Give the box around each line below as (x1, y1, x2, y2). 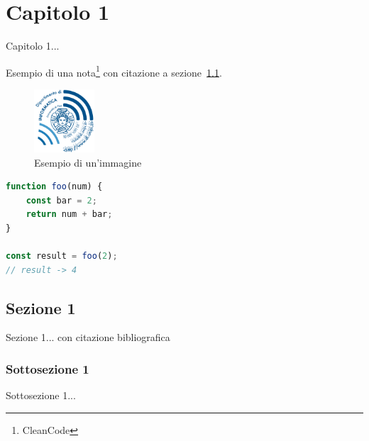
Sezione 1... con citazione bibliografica (6, 330, 170, 345)
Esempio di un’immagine (34, 155, 142, 169)
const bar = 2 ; (26, 195, 97, 206)
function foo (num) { (6, 182, 103, 192)
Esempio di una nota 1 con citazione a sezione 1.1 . (6, 62, 222, 79)
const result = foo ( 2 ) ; (6, 251, 118, 262)
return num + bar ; (26, 209, 113, 220)
